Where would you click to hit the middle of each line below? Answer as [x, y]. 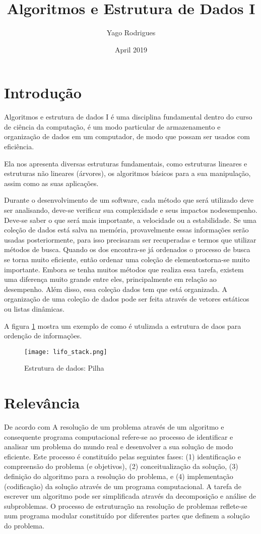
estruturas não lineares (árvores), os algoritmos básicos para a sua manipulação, [127, 173]
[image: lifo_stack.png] [66, 352]
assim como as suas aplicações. [51, 183]
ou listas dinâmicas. [35, 308]
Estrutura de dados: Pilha [64, 368]
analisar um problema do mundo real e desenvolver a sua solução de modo [119, 447]
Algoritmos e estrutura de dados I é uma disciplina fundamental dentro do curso [128, 117]
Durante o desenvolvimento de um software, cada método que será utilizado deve [129, 200]
